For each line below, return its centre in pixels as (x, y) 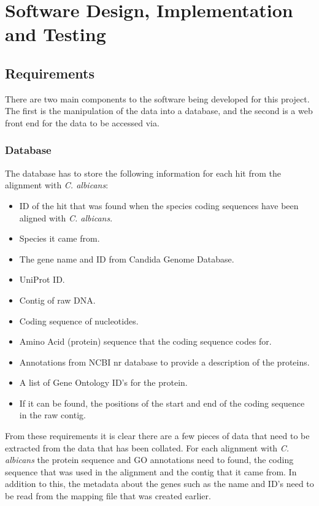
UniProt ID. (42, 279)
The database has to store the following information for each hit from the (143, 173)
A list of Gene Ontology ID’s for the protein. (103, 382)
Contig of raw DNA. (57, 300)
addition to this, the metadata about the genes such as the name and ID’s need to (159, 484)
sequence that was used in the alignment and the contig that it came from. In (151, 471)
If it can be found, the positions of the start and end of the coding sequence (162, 403)
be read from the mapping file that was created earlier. (108, 496)
